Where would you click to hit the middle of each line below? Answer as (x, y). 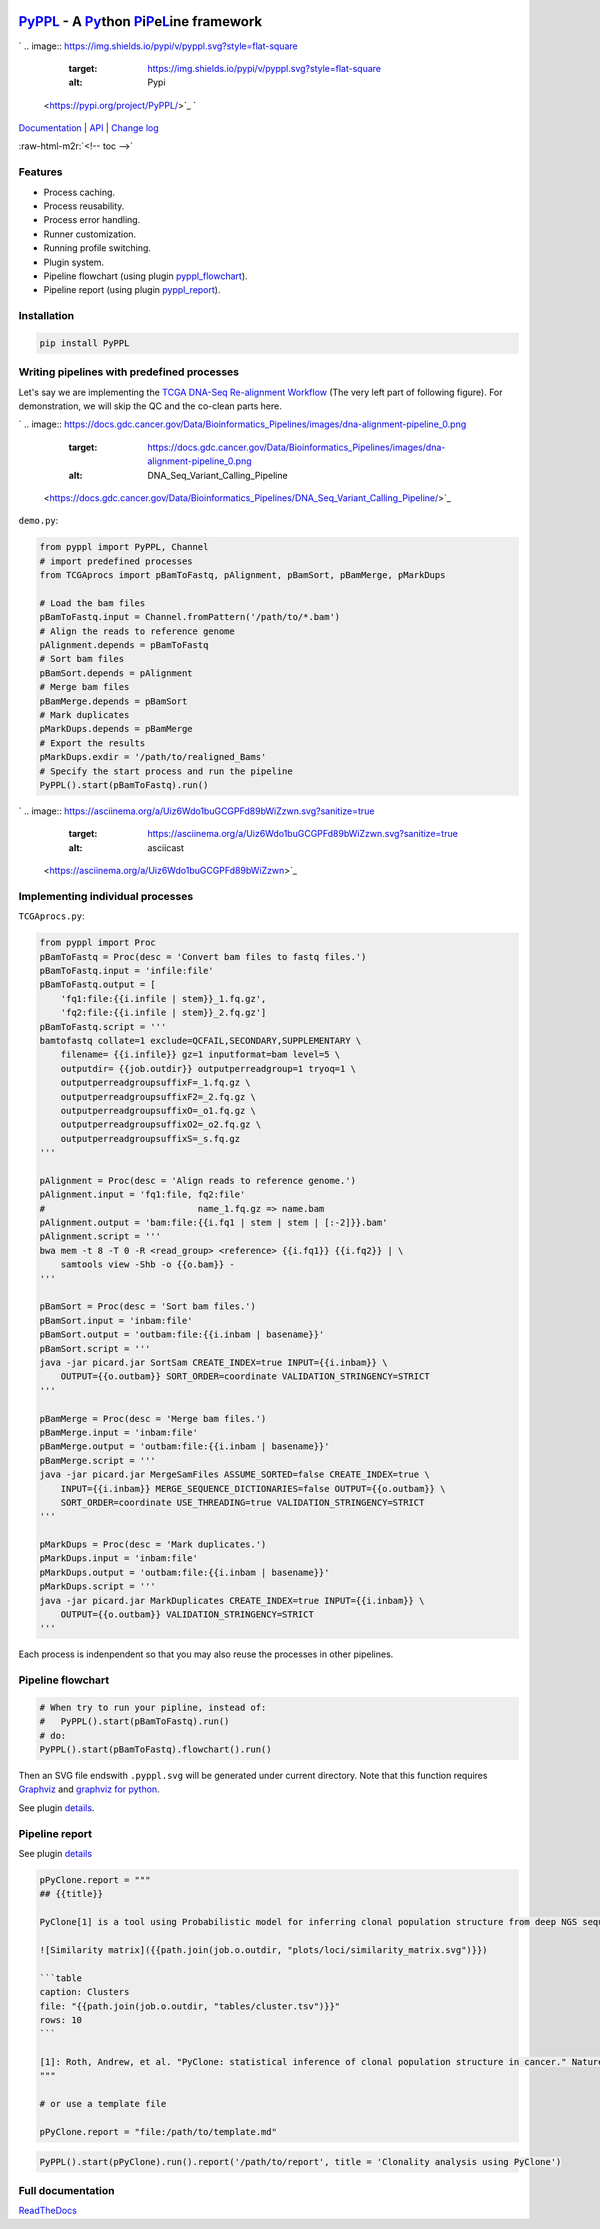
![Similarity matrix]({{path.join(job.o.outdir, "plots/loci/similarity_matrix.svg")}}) (264, 1949)
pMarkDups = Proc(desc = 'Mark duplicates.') (153, 1544)
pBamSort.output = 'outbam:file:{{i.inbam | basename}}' (182, 1334)
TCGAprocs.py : (51, 916)
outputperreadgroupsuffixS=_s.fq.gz (150, 1138)
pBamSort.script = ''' (95, 1348)
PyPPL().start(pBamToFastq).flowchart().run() (155, 1749)
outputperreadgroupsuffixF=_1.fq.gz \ (155, 1083)
